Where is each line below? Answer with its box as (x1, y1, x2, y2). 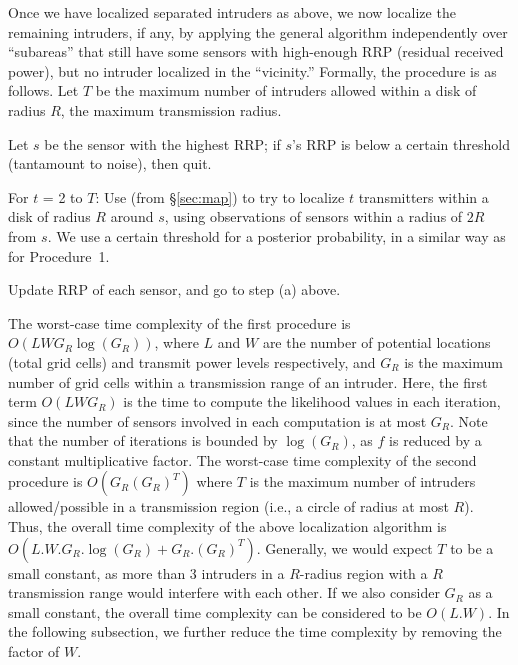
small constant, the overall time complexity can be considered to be (8, 601, 422, 622)
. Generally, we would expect (256, 537, 433, 558)
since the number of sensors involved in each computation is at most (8, 410, 427, 431)
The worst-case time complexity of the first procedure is (8, 312, 351, 333)
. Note (450, 410, 488, 431)
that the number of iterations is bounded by (8, 430, 278, 451)
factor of (8, 641, 60, 662)
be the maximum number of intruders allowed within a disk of (95, 80, 477, 101)
